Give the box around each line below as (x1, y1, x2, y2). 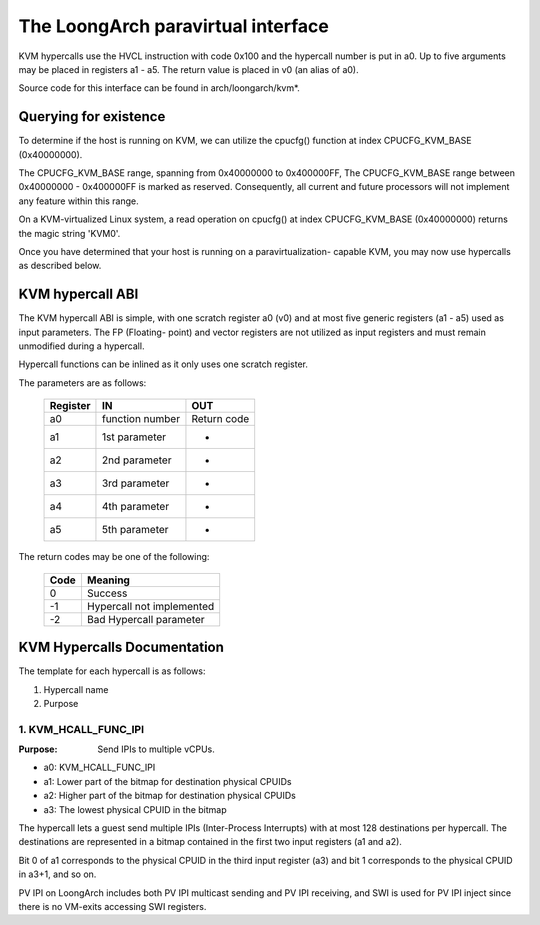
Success (86, 586, 128, 600)
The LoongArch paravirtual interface (18, 15, 329, 37)
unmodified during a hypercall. (18, 340, 145, 352)
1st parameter (101, 430, 167, 444)
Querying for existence (18, 108, 166, 125)
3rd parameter (101, 476, 170, 490)
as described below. (18, 260, 102, 272)
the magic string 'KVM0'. (18, 227, 121, 239)
